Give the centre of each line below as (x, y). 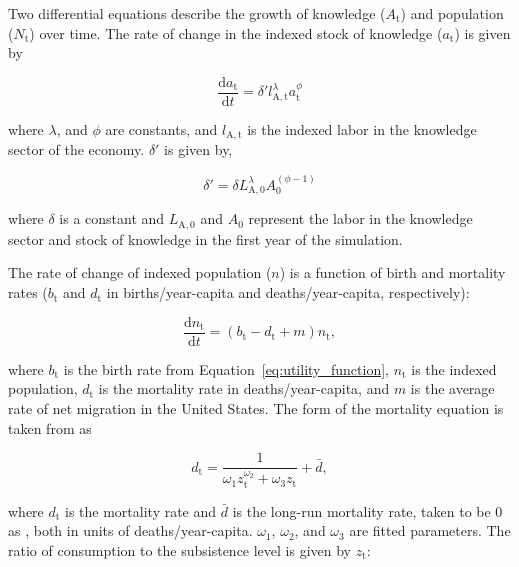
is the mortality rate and (141, 510)
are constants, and (161, 128)
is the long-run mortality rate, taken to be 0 (367, 510)
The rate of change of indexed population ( (140, 272)
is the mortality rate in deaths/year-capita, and (244, 388)
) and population (452, 13)
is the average (452, 388)
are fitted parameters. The (430, 530)
